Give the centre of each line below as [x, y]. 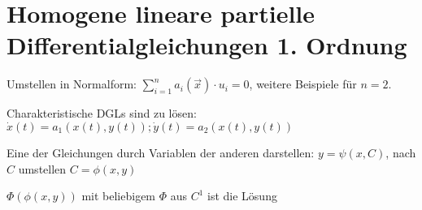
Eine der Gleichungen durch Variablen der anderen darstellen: [161, 152]
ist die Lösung [242, 196]
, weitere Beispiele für [303, 84]
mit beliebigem [119, 196]
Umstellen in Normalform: [72, 84]
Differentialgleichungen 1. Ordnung [207, 45]
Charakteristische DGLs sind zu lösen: [102, 113]
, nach [401, 152]
